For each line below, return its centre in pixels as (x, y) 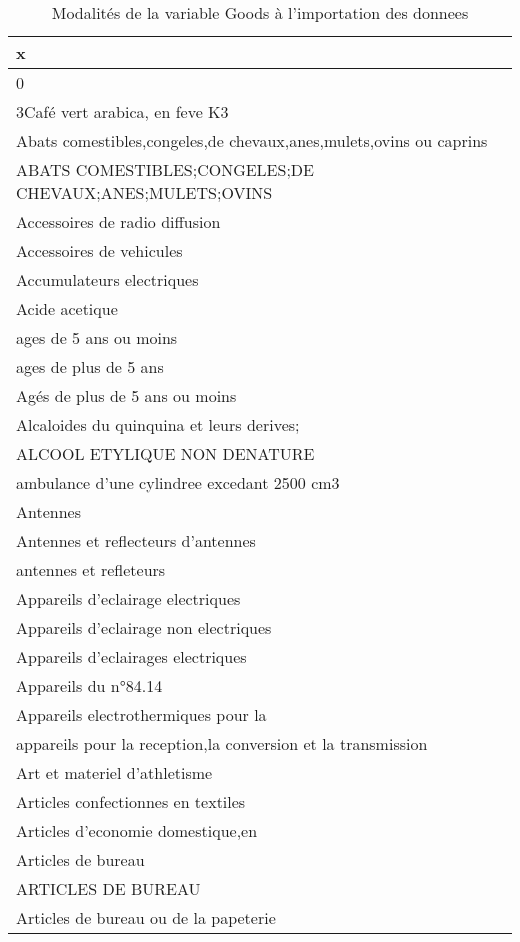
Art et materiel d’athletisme (114, 772)
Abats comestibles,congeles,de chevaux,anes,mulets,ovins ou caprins (252, 140)
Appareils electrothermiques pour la (141, 714)
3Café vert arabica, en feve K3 (122, 111)
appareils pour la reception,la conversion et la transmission (222, 743)
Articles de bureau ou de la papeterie (146, 917)
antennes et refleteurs (91, 569)
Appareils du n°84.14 (89, 685)
